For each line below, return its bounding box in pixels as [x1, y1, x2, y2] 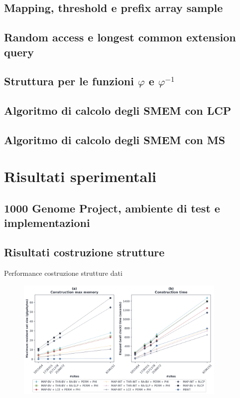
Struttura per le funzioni [4, 73, 134, 89]
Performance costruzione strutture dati [4, 268, 122, 278]
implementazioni [4, 215, 90, 230]
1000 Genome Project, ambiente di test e [4, 200, 220, 216]
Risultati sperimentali [4, 166, 157, 187]
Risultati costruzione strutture [4, 244, 165, 260]
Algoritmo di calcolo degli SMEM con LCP [4, 103, 232, 118]
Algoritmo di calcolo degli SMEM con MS [4, 132, 226, 147]
